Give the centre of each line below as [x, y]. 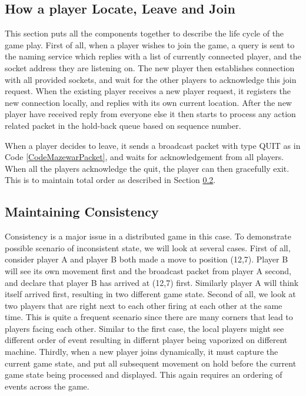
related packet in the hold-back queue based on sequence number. [123, 125]
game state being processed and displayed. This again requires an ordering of [144, 375]
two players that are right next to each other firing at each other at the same [144, 305]
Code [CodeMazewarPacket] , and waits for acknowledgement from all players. [144, 157]
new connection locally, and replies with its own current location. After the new [148, 102]
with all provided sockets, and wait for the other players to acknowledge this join [151, 79]
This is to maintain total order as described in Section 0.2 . [110, 180]
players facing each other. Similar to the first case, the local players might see [144, 328]
